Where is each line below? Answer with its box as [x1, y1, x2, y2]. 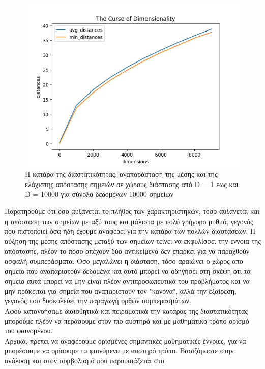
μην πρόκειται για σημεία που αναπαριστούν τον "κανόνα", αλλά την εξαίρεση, [5, 285, 237, 296]
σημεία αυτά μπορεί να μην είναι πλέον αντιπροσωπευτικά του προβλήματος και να [5, 275, 250, 286]
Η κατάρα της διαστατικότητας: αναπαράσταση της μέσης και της [25, 169, 218, 179]
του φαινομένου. [5, 325, 53, 336]
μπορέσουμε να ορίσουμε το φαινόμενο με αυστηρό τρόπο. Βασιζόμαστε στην [5, 345, 234, 356]
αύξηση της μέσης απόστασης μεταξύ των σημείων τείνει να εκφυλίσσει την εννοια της [5, 235, 261, 246]
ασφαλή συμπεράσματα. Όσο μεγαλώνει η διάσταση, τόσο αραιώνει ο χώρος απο [5, 255, 243, 266]
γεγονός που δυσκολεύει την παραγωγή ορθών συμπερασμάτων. [5, 295, 191, 306]
